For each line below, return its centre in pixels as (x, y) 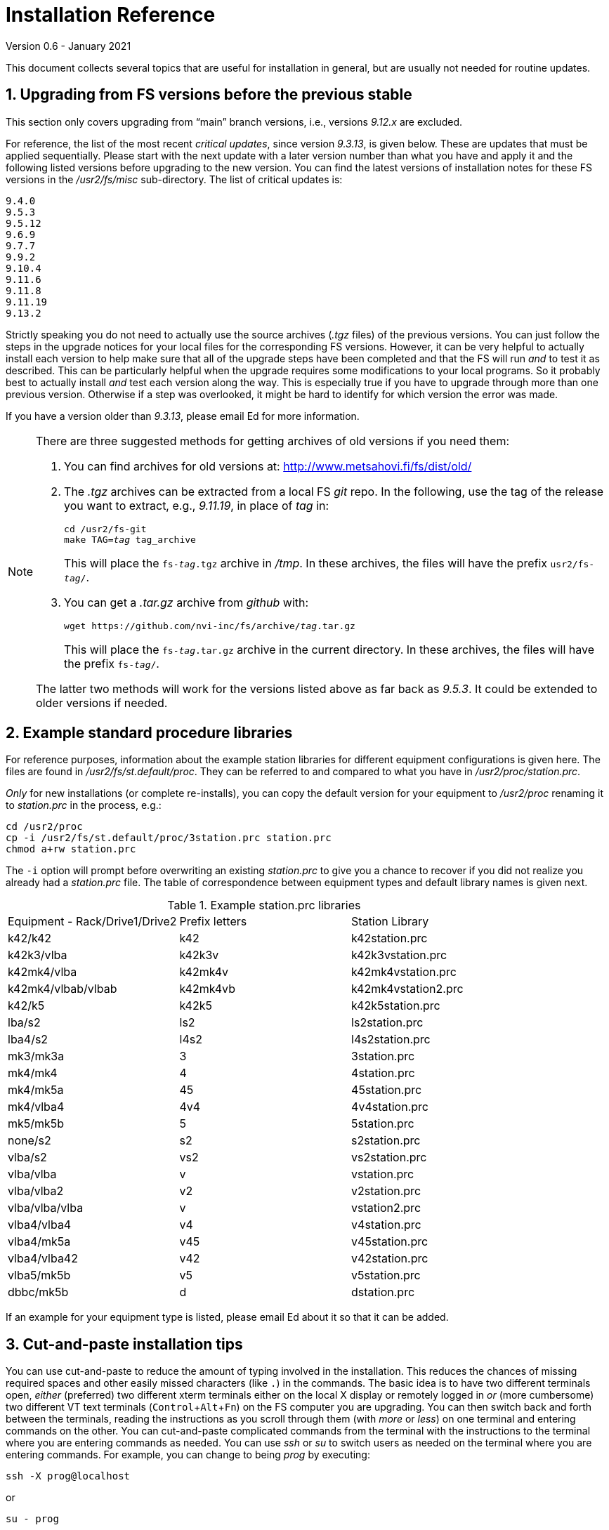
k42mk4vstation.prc (404, 972)
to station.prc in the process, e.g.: (84, 805)
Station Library (390, 922)
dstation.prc (383, 1292)
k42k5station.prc (396, 1006)
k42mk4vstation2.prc (407, 989)
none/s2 (30, 1141)
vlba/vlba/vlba (46, 1208)
